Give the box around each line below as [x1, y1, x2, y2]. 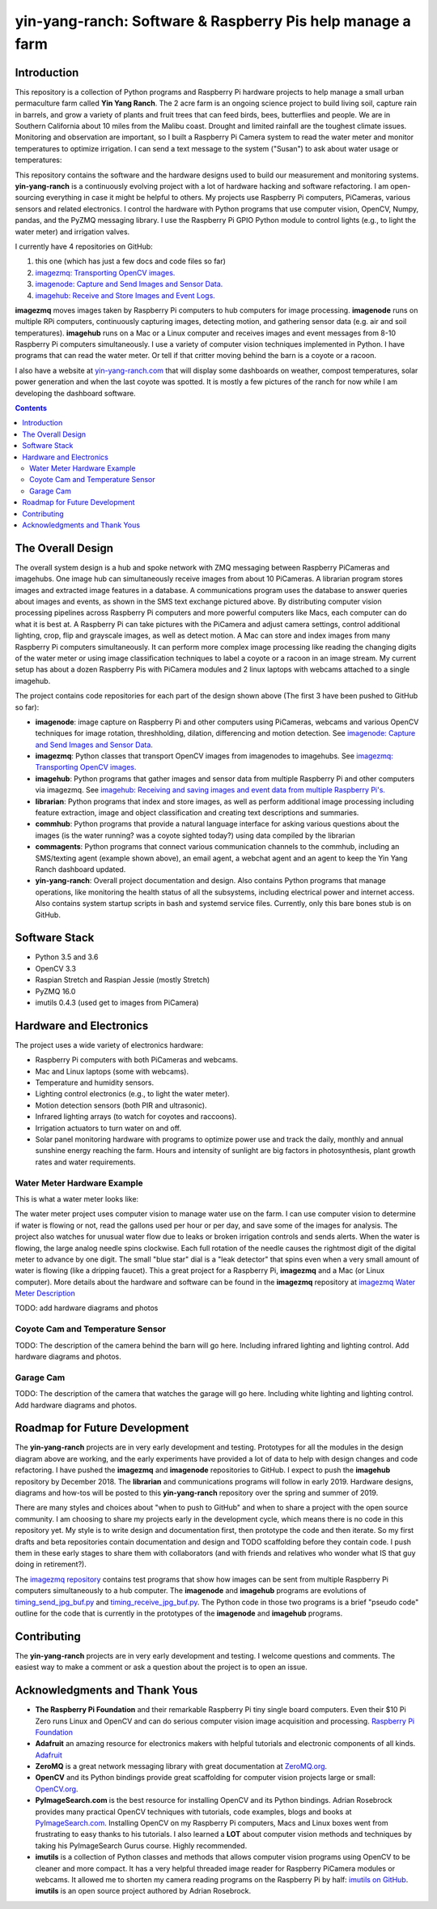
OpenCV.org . [35, 1783, 78, 1794]
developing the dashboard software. [15, 388, 137, 398]
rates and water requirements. [35, 1157, 137, 1167]
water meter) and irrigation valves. [15, 227, 130, 237]
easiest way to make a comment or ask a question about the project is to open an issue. [15, 1662, 308, 1672]
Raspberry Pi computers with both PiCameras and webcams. [35, 1055, 239, 1065]
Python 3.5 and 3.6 [35, 952, 99, 962]
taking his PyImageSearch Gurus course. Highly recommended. [35, 1840, 248, 1851]
